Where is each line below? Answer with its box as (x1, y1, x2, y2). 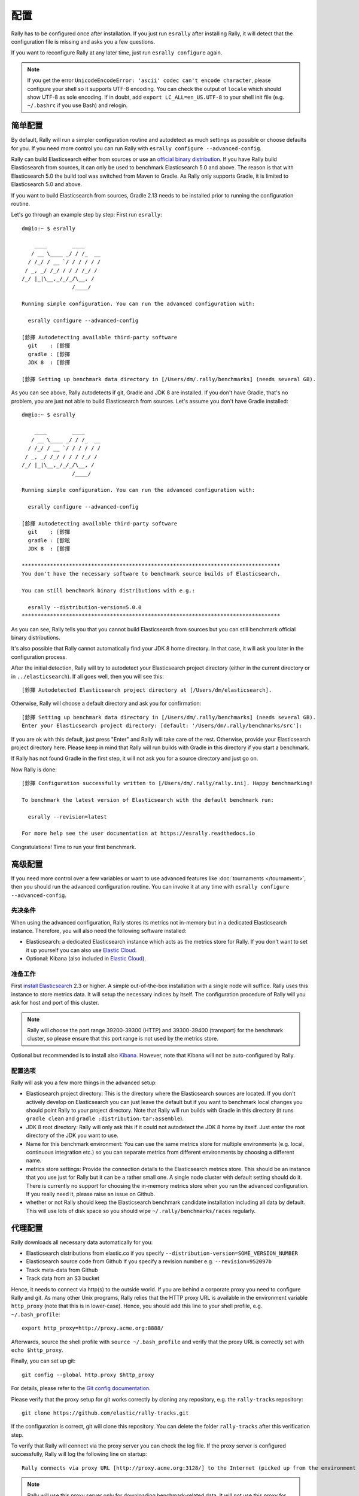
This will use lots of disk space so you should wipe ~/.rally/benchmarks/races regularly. (26, 1207, 256, 1214)
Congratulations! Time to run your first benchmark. (11, 843, 136, 850)
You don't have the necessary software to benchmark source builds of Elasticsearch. (22, 570, 281, 577)
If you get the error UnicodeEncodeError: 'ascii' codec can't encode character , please (27, 77, 272, 84)
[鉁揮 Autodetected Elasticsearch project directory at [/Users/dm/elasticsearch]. (22, 687, 272, 694)
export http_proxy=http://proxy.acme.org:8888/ (22, 1325, 164, 1331)
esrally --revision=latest (28, 813, 107, 820)
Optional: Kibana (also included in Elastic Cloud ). (26, 955, 147, 962)
